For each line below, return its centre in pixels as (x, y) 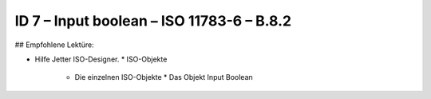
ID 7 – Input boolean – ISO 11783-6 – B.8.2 (153, 21)
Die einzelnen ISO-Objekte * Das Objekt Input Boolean (164, 77)
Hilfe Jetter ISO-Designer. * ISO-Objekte (101, 59)
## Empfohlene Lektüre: (55, 45)
